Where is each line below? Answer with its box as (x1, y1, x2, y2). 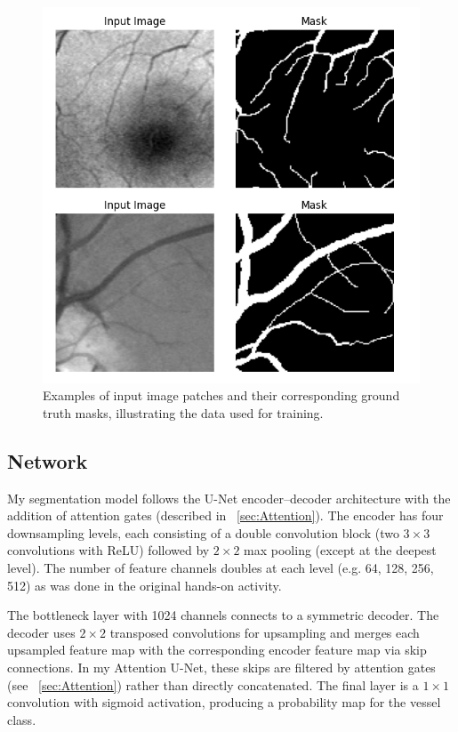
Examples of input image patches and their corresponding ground (43, 386, 400, 405)
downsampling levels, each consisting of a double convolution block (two (7, 523, 399, 542)
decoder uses (7, 623, 76, 641)
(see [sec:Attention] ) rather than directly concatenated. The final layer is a (7, 675, 419, 694)
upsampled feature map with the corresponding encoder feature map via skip (7, 640, 427, 659)
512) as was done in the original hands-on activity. (7, 575, 282, 594)
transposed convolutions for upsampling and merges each (109, 623, 420, 641)
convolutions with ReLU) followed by (7, 541, 210, 559)
